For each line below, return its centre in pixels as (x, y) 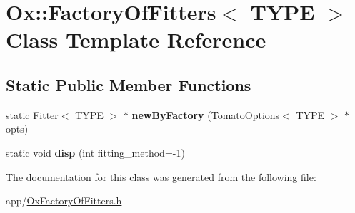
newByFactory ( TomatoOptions (206, 114)
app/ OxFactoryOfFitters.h (64, 201)
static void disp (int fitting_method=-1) (95, 152)
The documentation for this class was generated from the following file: (161, 176)
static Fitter (32, 114)
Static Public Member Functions (129, 84)
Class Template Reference (136, 40)
